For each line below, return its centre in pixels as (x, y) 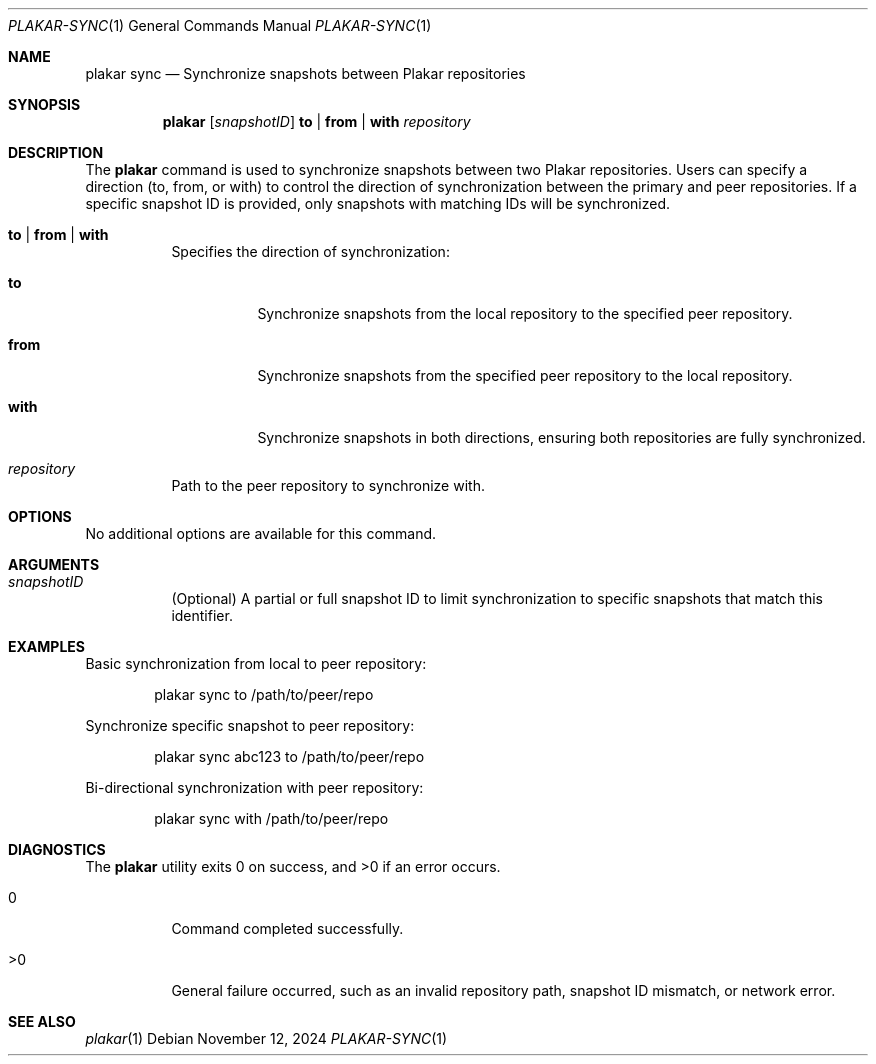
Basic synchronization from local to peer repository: (256, 663)
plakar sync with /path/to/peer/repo (271, 818)
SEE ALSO (42, 1021)
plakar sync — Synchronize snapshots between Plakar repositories (305, 73)
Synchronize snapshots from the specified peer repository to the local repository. (525, 375)
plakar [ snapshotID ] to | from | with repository (316, 121)
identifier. (202, 615)
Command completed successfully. (287, 928)
